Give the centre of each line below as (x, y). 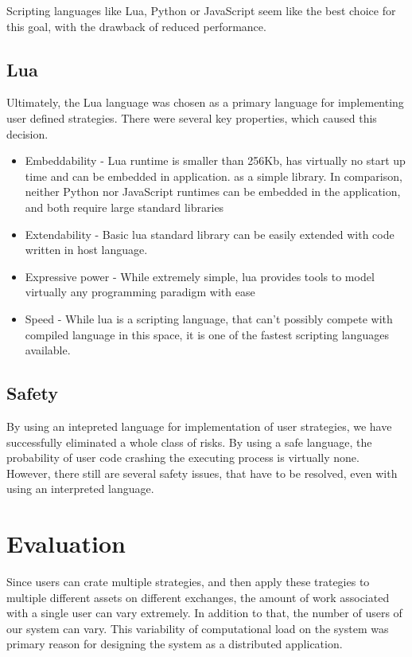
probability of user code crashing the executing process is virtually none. (183, 458)
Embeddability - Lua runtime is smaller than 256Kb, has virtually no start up (215, 160)
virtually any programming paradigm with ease (140, 292)
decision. (27, 133)
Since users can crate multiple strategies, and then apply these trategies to (188, 581)
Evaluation (66, 544)
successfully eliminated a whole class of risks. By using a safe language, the (189, 442)
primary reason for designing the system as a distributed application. (175, 644)
